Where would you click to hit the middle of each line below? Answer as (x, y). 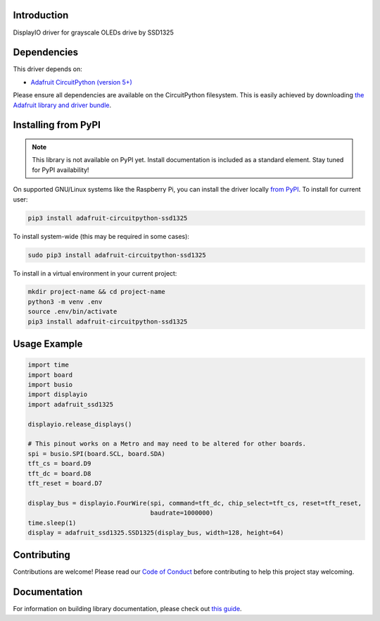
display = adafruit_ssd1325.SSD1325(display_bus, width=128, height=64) (156, 533)
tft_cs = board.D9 (59, 464)
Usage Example (48, 344)
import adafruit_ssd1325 (71, 404)
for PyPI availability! (61, 170)
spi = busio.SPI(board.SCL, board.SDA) (96, 454)
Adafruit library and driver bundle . (62, 105)
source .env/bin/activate (72, 312)
